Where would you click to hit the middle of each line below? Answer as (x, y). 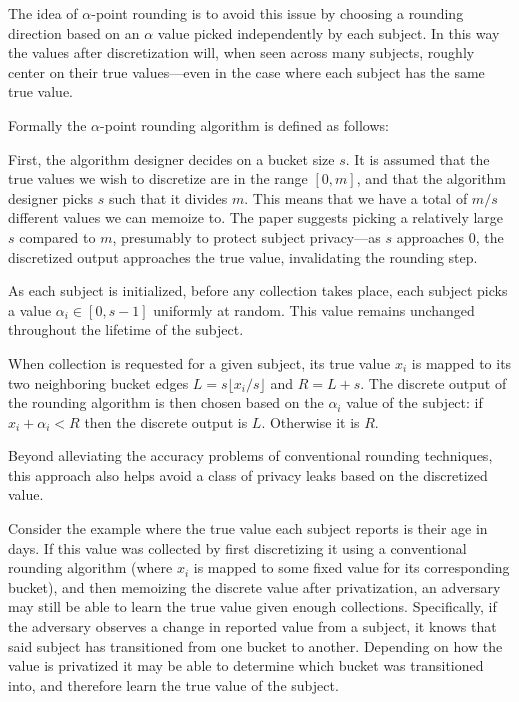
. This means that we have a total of (356, 197)
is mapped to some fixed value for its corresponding (351, 567)
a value (30, 309)
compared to (57, 236)
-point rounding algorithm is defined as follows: (244, 124)
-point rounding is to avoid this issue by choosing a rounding (277, 13)
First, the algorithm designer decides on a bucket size (171, 158)
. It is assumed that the (417, 158)
